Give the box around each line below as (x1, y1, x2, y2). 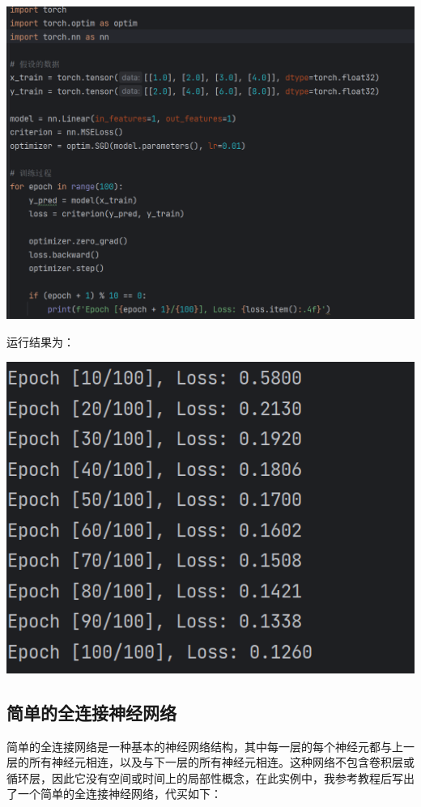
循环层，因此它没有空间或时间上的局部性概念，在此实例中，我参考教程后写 (6, 769, 403, 786)
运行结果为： (6, 333, 74, 350)
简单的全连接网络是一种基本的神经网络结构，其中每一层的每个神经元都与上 (6, 737, 403, 754)
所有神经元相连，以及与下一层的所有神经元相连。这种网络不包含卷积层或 (28, 754, 415, 771)
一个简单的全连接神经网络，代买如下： (17, 785, 222, 802)
